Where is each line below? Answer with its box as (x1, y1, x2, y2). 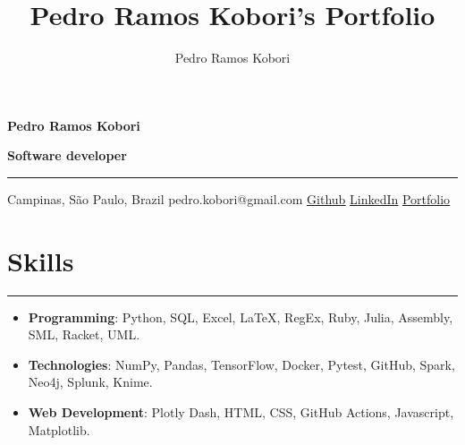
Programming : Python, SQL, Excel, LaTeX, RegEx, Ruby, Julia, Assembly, (28, 307, 453, 326)
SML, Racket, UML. (28, 325, 140, 344)
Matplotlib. (28, 420, 90, 439)
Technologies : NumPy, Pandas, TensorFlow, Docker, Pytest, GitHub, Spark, (28, 355, 455, 373)
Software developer (7, 146, 127, 165)
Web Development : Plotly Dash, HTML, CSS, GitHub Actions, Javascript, (28, 403, 454, 421)
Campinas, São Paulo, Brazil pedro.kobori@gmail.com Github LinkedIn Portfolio (7, 189, 451, 208)
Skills (7, 242, 74, 278)
